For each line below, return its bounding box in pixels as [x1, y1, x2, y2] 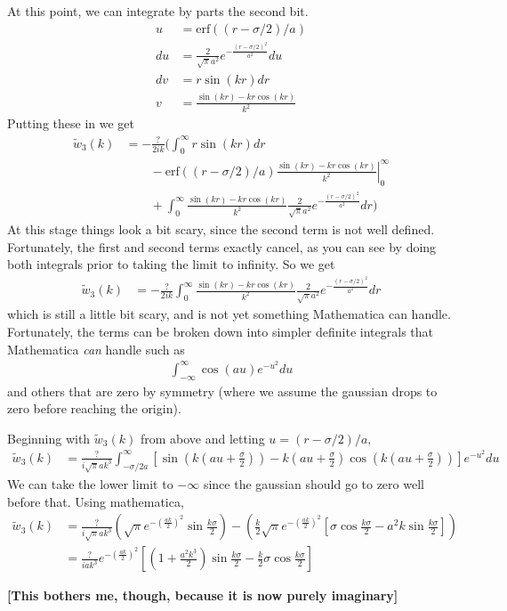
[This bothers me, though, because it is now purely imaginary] [7, 586, 398, 605]
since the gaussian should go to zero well [203, 475, 424, 493]
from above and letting [140, 428, 265, 447]
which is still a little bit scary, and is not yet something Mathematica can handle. [7, 305, 451, 323]
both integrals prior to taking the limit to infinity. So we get [7, 255, 335, 273]
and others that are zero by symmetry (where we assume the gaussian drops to [7, 381, 438, 400]
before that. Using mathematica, [7, 492, 184, 510]
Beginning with [7, 428, 91, 447]
